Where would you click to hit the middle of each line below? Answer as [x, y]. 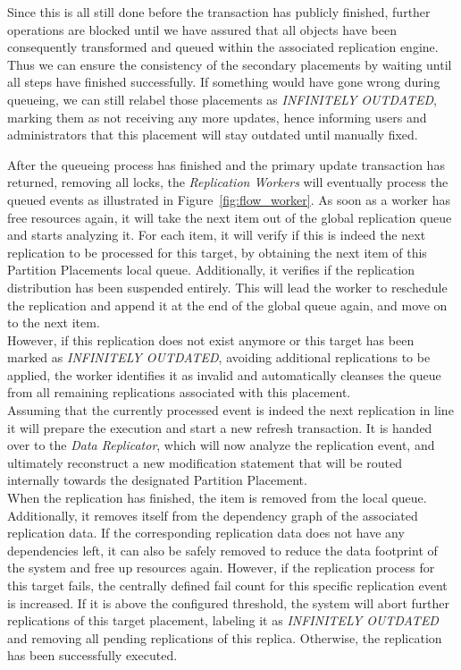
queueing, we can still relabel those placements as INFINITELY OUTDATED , [222, 99]
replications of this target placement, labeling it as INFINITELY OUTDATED [223, 620]
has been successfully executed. [92, 655]
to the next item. [54, 322]
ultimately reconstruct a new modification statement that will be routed [205, 462]
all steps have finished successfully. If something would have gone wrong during [224, 82]
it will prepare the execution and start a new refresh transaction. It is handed [220, 427]
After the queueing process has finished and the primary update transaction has [226, 164]
